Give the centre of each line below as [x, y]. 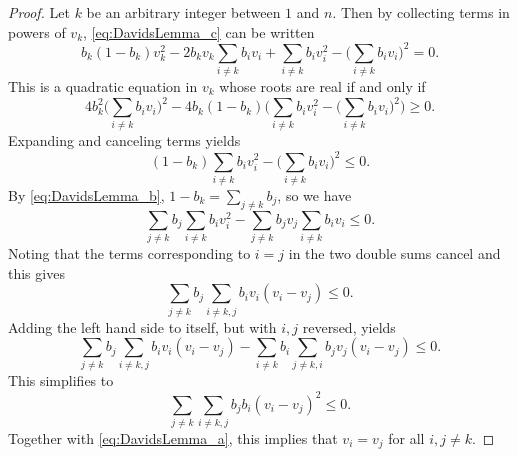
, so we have [314, 194]
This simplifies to [61, 380]
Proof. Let [39, 12]
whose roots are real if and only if [322, 86]
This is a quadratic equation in [103, 86]
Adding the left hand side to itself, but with [142, 326]
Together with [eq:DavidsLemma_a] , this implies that [173, 437]
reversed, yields [349, 326]
